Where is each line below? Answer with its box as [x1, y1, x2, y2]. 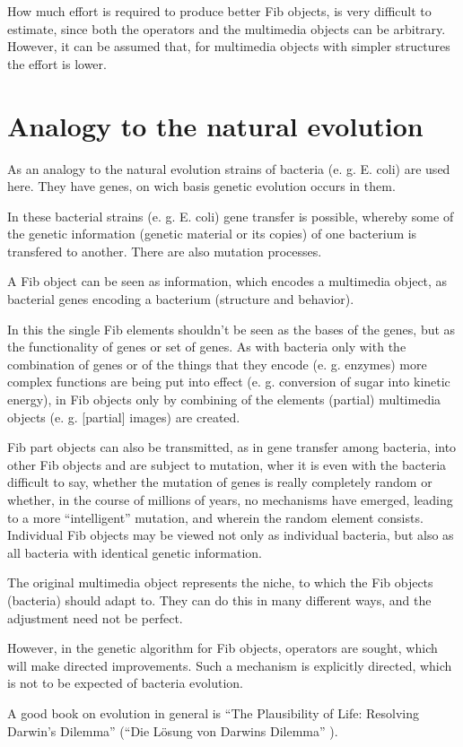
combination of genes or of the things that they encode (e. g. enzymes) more [7, 354, 427, 373]
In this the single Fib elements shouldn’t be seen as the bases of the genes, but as [7, 319, 456, 338]
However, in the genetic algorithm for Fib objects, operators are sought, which [7, 638, 438, 657]
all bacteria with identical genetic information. [7, 543, 262, 561]
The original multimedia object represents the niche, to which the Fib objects [7, 573, 433, 592]
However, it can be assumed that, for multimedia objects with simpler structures [7, 37, 450, 56]
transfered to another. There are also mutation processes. [7, 241, 322, 260]
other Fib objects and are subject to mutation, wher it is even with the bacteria [7, 455, 447, 473]
